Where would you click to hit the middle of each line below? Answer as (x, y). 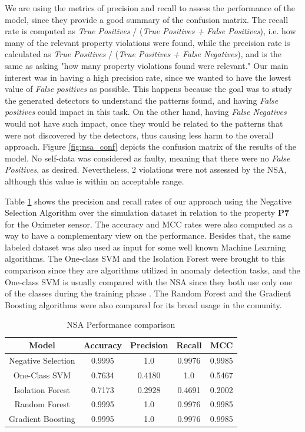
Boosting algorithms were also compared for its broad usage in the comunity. (143, 304)
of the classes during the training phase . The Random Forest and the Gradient (148, 293)
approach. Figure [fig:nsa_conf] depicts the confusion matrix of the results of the (151, 146)
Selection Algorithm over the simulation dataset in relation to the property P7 (147, 212)
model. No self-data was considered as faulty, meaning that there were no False (147, 158)
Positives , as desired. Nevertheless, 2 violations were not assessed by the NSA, (146, 169)
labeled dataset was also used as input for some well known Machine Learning (145, 247)
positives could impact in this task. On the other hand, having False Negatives (146, 112)
